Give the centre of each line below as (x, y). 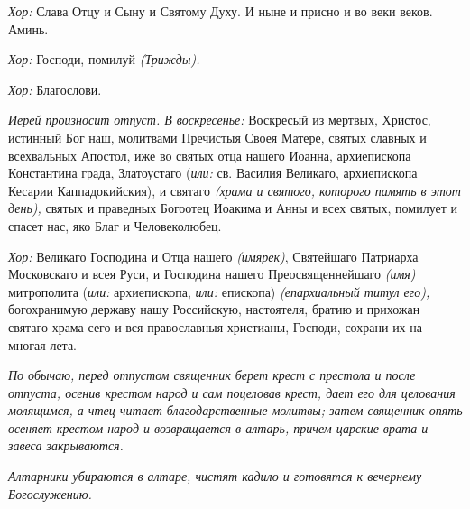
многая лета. (43, 344)
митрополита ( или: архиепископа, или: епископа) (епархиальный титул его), (219, 291)
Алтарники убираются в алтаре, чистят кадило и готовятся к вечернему (215, 476)
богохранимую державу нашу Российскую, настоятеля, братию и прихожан (214, 309)
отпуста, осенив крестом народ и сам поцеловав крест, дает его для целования (232, 392)
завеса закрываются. (66, 445)
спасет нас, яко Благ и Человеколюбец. (115, 225)
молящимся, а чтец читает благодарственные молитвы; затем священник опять (235, 410)
